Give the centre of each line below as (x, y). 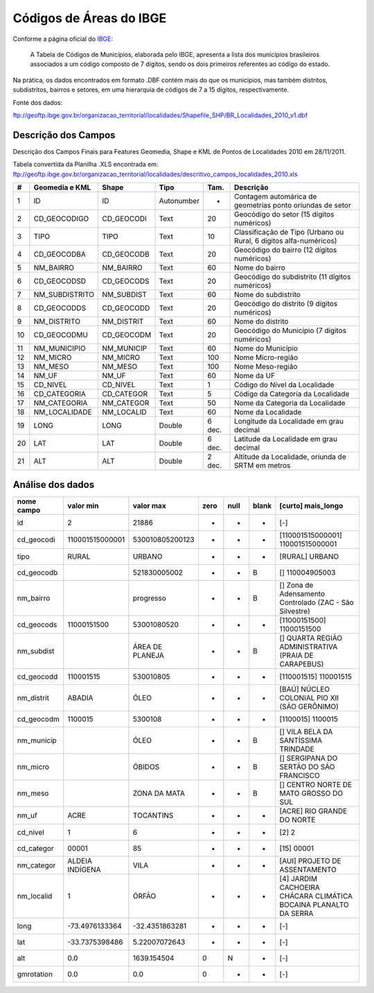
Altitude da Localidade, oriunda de (290, 457)
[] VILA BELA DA (306, 732)
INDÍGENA (84, 869)
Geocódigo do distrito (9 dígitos (286, 303)
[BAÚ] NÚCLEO (305, 689)
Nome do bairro (259, 267)
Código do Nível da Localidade (284, 384)
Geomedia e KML (62, 187)
